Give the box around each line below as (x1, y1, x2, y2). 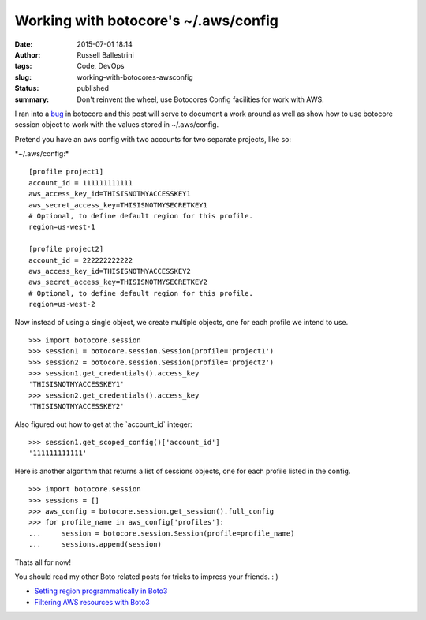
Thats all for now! (14, 557, 71, 567)
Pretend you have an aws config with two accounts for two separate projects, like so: (14, 134, 292, 144)
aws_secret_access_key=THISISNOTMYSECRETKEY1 (28, 200, 208, 209)
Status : (14, 84, 39, 93)
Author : (14, 50, 41, 59)
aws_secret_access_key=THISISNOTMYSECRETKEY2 (28, 278, 208, 287)
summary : (14, 95, 50, 104)
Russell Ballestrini (77, 50, 134, 59)
